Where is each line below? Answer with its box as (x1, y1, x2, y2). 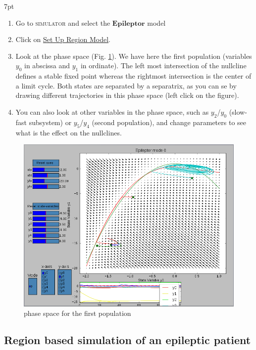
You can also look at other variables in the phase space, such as (15, 106, 209, 117)
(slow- (229, 106, 247, 117)
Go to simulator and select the (15, 17, 110, 28)
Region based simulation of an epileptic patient (4, 332, 251, 348)
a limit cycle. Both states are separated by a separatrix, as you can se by (15, 80, 237, 90)
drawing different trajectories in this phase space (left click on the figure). (15, 90, 239, 100)
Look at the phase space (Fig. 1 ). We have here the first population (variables (15, 50, 252, 61)
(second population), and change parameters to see (92, 117, 246, 127)
